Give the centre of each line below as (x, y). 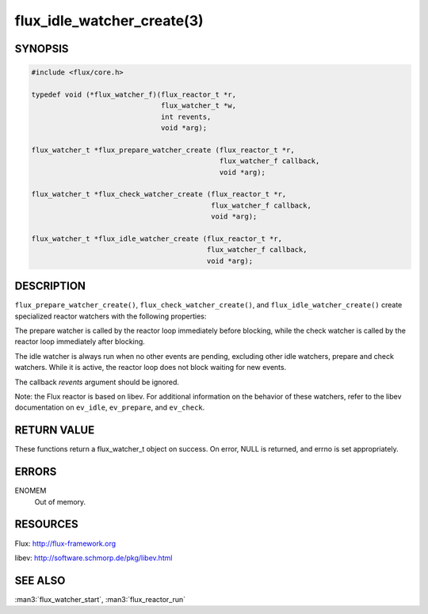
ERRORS (36, 472)
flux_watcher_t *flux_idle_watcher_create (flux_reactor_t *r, (157, 239)
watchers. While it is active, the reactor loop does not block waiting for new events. (151, 368)
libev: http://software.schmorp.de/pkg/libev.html (94, 558)
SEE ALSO (40, 580)
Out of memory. (60, 501)
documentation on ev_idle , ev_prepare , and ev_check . (110, 407)
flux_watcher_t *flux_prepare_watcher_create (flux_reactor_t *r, (163, 150)
